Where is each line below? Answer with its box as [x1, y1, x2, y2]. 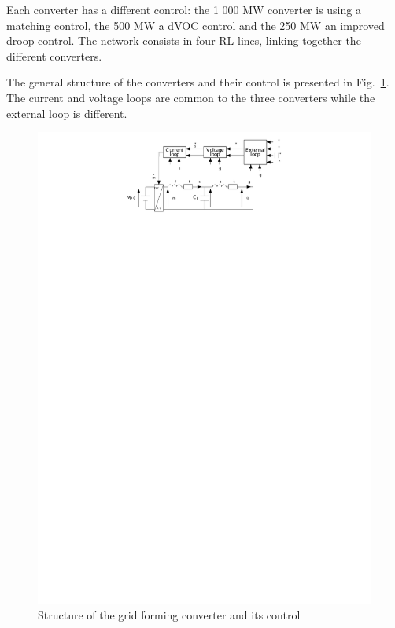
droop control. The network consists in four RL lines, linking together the [6, 32, 361, 49]
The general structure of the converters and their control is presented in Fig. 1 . [6, 74, 389, 90]
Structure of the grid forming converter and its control [38, 606, 301, 622]
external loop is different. [6, 105, 127, 121]
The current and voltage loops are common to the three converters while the [6, 89, 375, 105]
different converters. [6, 47, 102, 64]
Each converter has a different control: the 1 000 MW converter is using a [6, 2, 361, 17]
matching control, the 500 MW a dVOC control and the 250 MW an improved [6, 17, 385, 33]
